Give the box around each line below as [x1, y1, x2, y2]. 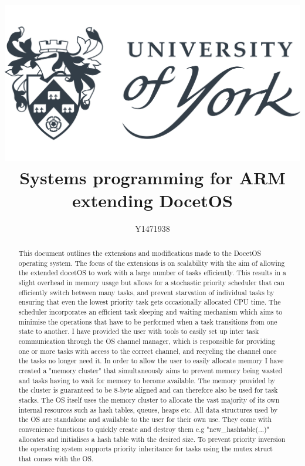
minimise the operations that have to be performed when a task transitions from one [18, 316, 277, 326]
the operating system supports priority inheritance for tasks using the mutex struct [18, 444, 273, 454]
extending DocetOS [72, 188, 233, 212]
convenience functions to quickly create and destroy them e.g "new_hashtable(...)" [18, 424, 270, 434]
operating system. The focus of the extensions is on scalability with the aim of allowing [18, 258, 285, 268]
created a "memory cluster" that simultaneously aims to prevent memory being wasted [18, 366, 283, 376]
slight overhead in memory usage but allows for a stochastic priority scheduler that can [18, 278, 284, 288]
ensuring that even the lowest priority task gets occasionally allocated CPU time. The [18, 297, 281, 307]
